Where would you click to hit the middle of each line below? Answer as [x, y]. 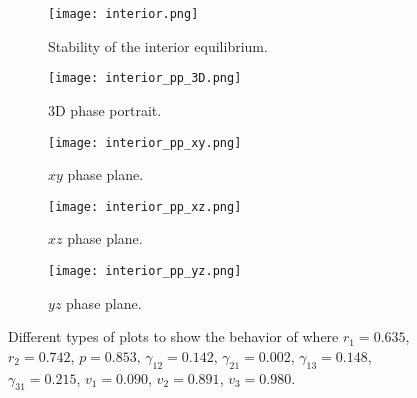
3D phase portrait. [105, 109]
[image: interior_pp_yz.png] [145, 271]
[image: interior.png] [123, 14]
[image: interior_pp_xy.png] [145, 142]
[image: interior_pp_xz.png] [145, 206]
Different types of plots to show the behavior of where [173, 336]
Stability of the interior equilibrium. [158, 45]
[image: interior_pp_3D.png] [145, 78]
